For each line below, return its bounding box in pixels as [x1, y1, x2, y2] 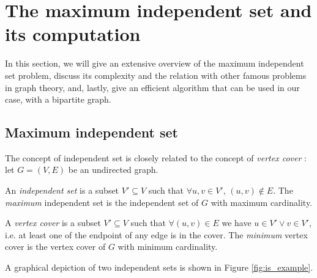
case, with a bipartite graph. [5, 93, 111, 106]
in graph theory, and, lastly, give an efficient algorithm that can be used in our [5, 81, 300, 93]
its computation [5, 21, 141, 46]
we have [222, 216, 252, 229]
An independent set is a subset [5, 184, 119, 197]
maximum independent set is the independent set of [5, 196, 199, 208]
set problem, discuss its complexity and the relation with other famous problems [5, 68, 307, 81]
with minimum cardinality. [117, 240, 218, 253]
